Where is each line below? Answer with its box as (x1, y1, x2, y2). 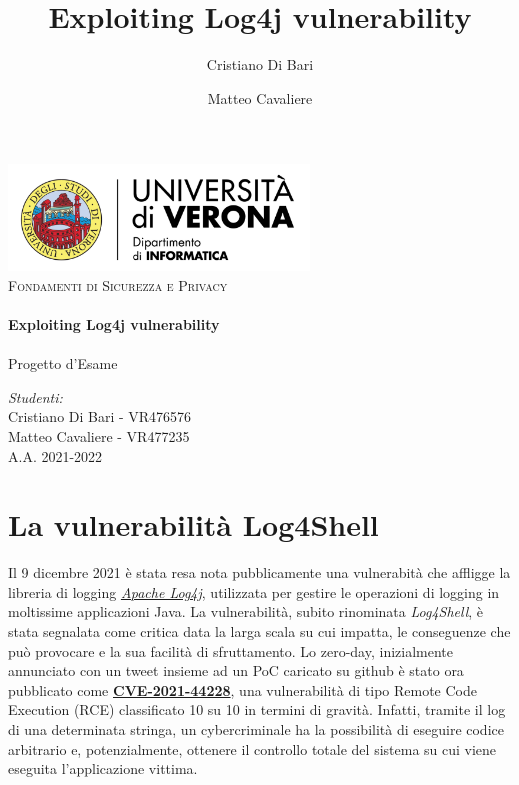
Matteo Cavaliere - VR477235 (8, 425, 190, 446)
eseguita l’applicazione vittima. (8, 758, 198, 779)
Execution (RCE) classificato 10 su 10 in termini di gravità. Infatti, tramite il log (8, 699, 506, 720)
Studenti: (8, 386, 63, 407)
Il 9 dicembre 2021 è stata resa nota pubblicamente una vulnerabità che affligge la (8, 562, 511, 583)
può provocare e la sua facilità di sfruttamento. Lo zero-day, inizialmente (8, 640, 454, 661)
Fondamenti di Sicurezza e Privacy (8, 274, 228, 295)
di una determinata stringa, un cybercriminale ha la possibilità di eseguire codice (8, 719, 504, 740)
